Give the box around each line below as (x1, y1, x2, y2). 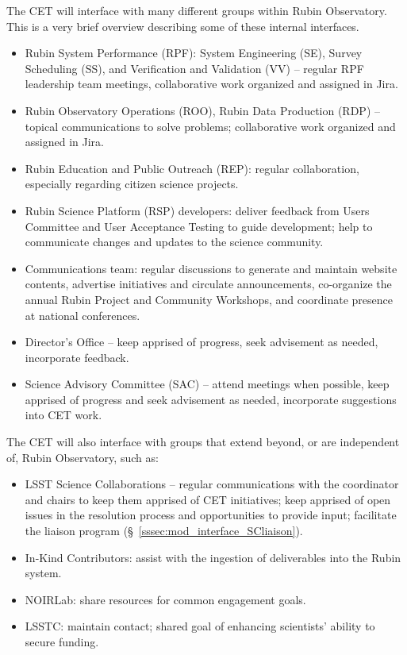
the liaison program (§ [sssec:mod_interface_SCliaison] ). (25, 522, 303, 539)
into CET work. (25, 406, 102, 423)
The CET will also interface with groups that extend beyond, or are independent (6, 433, 400, 450)
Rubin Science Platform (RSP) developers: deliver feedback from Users (25, 202, 370, 218)
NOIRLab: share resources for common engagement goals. (25, 591, 306, 607)
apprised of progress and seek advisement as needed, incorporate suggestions (25, 391, 397, 407)
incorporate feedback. (25, 349, 129, 365)
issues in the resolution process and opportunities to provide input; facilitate (25, 507, 397, 523)
